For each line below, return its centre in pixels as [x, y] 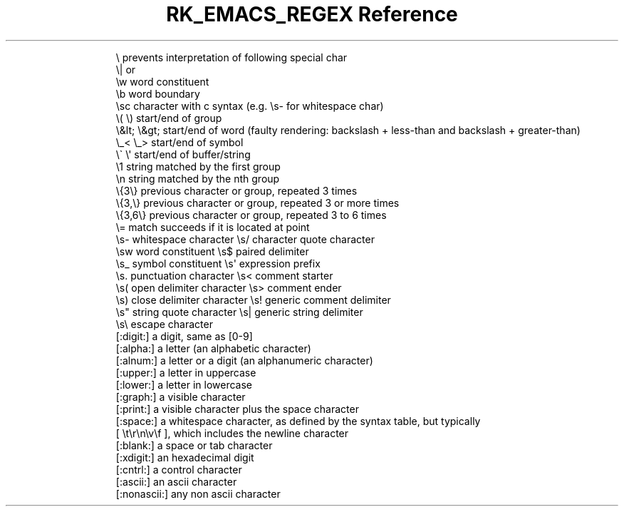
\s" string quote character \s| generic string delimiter [239, 312]
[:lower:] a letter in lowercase [184, 384]
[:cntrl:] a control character [179, 469]
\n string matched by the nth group [198, 178]
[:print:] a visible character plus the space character [237, 409]
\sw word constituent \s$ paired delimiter [212, 251]
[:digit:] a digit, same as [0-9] [184, 336]
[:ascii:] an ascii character [176, 481]
